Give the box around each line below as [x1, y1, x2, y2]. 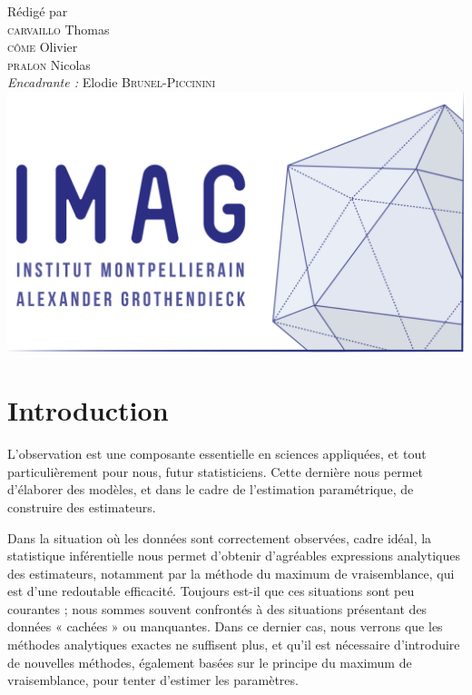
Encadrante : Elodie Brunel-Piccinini [7, 73, 216, 92]
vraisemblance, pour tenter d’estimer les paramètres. [7, 670, 299, 690]
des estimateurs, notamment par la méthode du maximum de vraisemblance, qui [7, 563, 455, 582]
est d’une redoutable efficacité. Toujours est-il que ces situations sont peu [7, 581, 415, 601]
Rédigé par [7, 2, 68, 20]
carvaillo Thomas [7, 19, 110, 38]
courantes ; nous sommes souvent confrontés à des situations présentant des [7, 599, 428, 618]
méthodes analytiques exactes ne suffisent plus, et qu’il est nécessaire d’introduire [7, 635, 460, 654]
